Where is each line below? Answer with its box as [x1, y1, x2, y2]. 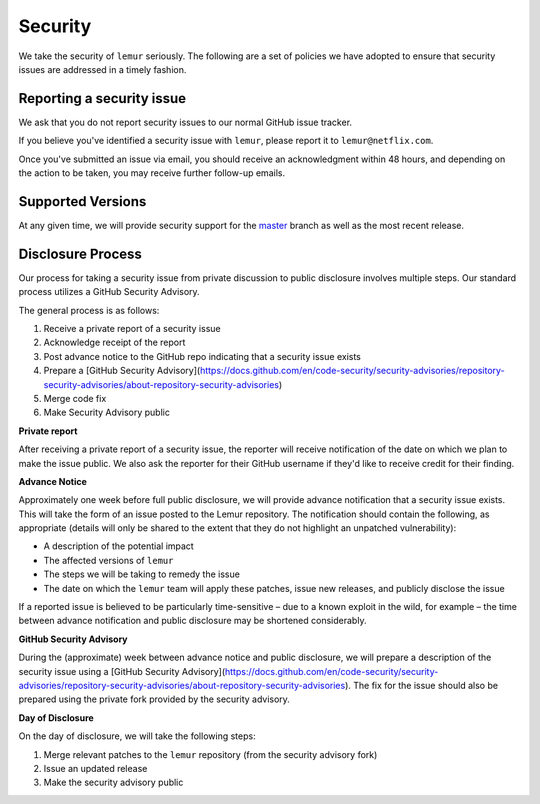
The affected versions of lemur [43, 554, 174, 566]
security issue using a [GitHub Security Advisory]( [18, 665, 225, 677]
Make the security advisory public [43, 776, 184, 789]
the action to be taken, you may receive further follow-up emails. [18, 167, 285, 179]
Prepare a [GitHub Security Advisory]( [43, 365, 201, 377]
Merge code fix [43, 392, 107, 404]
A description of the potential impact [43, 540, 194, 552]
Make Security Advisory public [43, 406, 170, 419]
